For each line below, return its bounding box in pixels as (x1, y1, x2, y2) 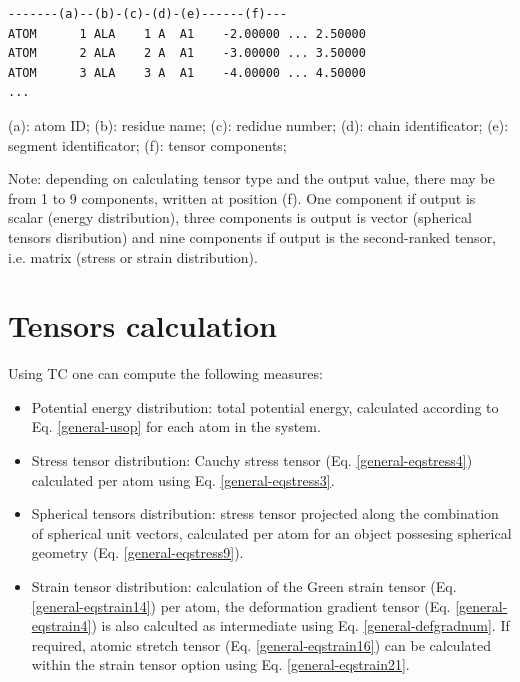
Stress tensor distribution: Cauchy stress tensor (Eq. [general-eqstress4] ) (31, 450, 473, 471)
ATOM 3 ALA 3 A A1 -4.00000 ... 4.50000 (8, 65, 366, 80)
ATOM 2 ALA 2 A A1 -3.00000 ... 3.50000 (8, 46, 366, 61)
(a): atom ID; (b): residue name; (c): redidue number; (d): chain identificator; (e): (8, 114, 509, 135)
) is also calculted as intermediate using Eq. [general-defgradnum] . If (91, 615, 510, 636)
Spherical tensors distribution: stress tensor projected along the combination (31, 503, 499, 524)
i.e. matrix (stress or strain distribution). (8, 246, 258, 267)
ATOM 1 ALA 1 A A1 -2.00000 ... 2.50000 (8, 26, 366, 41)
